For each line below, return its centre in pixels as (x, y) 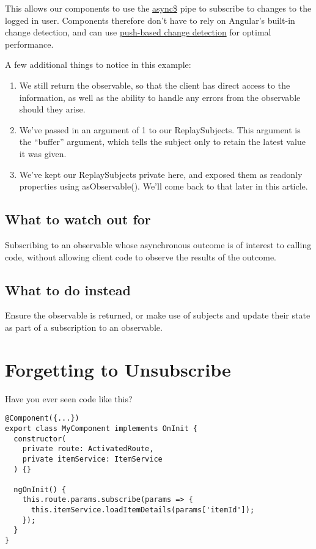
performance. (29, 44)
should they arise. (52, 109)
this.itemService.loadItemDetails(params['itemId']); (143, 510)
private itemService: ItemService (92, 459)
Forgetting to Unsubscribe (118, 369)
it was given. (43, 153)
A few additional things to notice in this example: (98, 64)
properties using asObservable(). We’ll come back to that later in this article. (164, 186)
